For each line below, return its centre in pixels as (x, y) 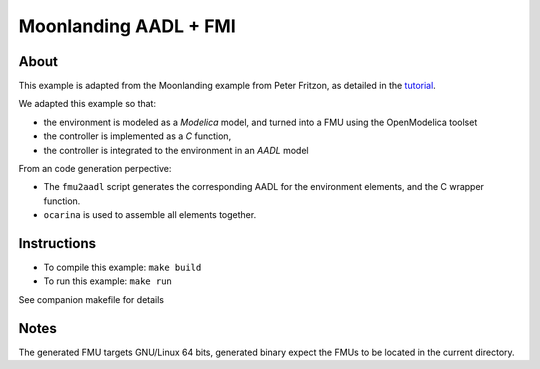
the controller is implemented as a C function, (137, 136)
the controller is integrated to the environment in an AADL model (176, 150)
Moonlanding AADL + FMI (127, 26)
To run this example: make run (107, 281)
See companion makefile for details (91, 299)
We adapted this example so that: (87, 104)
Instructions (57, 243)
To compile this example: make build (122, 267)
